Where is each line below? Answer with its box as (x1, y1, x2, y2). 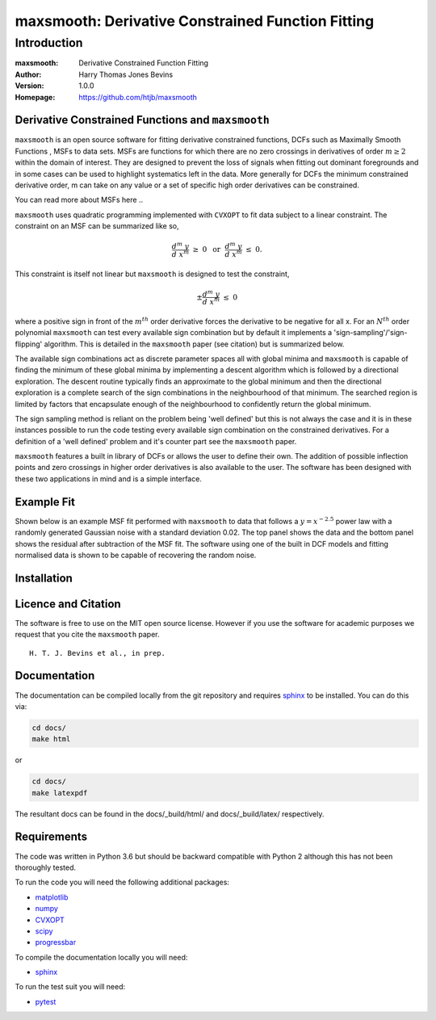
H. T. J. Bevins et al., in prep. (29, 649, 166, 657)
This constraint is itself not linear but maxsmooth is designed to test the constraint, (15, 269, 290, 279)
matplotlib (35, 892, 69, 902)
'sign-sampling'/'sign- (333, 328, 408, 338)
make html (31, 735, 71, 744)
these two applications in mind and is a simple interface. (15, 473, 202, 484)
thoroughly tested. (15, 863, 77, 872)
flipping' (15, 339, 43, 349)
